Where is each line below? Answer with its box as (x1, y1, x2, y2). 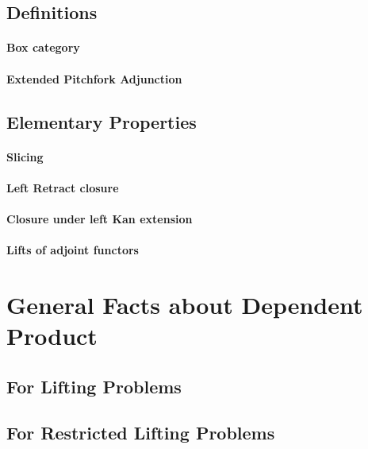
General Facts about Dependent (6, 288, 363, 320)
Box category (6, 39, 80, 56)
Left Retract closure (6, 179, 119, 195)
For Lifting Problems (6, 374, 182, 398)
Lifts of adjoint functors (6, 242, 139, 258)
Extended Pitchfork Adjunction (6, 70, 182, 87)
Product (6, 319, 98, 352)
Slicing (6, 148, 44, 165)
